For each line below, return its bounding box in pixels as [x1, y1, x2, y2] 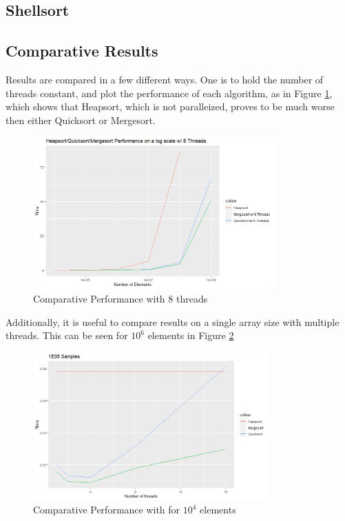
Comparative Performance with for [33, 502, 180, 517]
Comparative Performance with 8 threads [33, 291, 208, 305]
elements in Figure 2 [147, 328, 234, 343]
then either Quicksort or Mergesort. [6, 112, 156, 127]
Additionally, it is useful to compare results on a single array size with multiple [6, 314, 339, 329]
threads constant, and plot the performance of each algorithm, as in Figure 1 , [6, 85, 333, 100]
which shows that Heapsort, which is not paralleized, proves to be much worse [6, 99, 335, 114]
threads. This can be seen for [6, 328, 128, 343]
